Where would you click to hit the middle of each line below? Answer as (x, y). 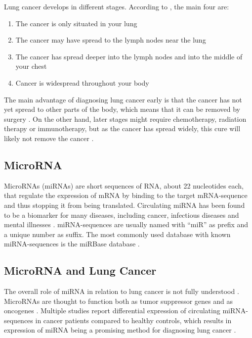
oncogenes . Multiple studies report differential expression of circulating (112, 311)
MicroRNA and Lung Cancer (80, 270)
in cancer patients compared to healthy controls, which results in (133, 320)
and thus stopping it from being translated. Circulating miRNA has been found (125, 205)
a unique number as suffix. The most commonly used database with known (117, 234)
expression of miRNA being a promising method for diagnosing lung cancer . (120, 330)
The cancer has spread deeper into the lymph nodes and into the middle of (129, 56)
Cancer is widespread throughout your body (82, 82)
